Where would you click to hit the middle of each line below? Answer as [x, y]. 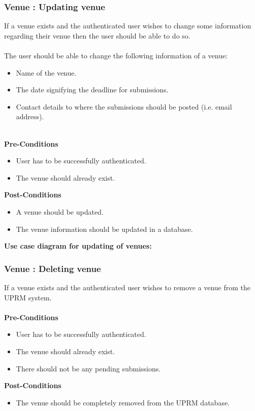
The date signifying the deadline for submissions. [92, 90]
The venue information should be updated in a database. [104, 229]
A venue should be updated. [60, 211]
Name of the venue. [46, 72]
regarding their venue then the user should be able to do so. [97, 35]
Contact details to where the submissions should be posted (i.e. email [124, 106]
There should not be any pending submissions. [88, 368]
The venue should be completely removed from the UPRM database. [123, 402]
